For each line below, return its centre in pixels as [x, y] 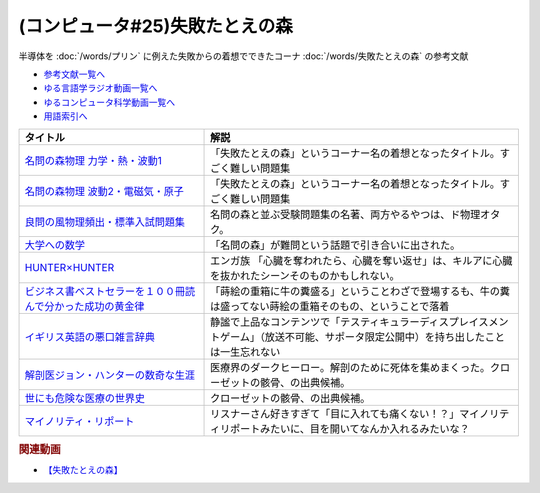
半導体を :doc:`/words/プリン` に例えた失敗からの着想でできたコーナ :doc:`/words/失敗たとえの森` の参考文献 [243, 56]
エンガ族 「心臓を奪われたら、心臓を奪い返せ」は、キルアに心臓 [361, 260]
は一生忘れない [245, 352]
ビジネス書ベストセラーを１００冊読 [110, 291]
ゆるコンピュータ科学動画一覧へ [109, 102]
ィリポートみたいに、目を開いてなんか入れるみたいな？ [340, 428]
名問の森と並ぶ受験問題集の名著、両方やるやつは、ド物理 [345, 214]
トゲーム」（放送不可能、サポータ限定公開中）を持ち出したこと [357, 337]
